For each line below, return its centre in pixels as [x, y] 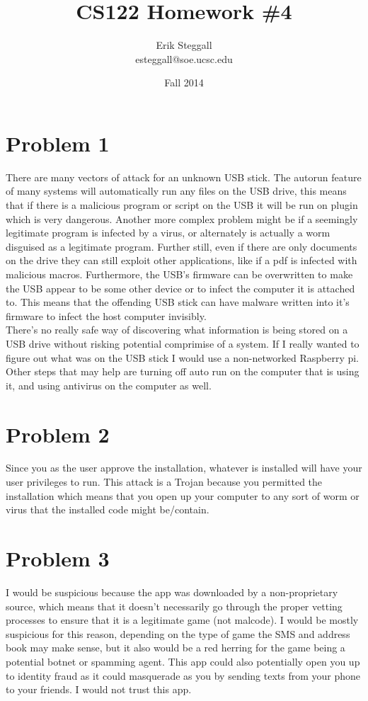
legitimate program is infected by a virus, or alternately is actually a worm [168, 233]
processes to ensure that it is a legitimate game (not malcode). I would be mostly [182, 620]
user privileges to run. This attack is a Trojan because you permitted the [164, 482]
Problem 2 [58, 434]
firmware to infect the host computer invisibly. [106, 315]
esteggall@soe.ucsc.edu [184, 58]
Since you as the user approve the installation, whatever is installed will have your [184, 468]
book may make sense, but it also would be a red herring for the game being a [176, 648]
